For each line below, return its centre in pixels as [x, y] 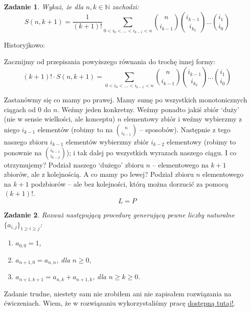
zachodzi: [125, 6]
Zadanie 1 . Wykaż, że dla [44, 6]
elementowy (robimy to [201, 142]
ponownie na [23, 152]
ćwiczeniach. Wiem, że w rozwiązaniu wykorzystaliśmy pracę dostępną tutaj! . [120, 303]
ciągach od [20, 109]
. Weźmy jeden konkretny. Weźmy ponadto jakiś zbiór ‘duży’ [148, 109]
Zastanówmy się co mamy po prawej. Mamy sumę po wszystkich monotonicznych [125, 100]
